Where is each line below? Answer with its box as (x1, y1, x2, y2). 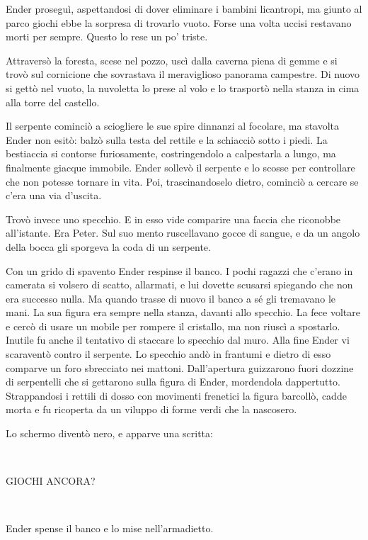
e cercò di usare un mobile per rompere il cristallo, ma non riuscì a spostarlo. (6, 318, 340, 333)
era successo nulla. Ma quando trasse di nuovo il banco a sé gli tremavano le (6, 291, 336, 305)
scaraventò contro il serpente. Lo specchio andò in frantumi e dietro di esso (6, 347, 331, 361)
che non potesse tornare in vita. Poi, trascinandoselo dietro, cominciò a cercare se (6, 174, 359, 189)
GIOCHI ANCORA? (6, 473, 96, 488)
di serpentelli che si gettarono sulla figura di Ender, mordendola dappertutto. (6, 374, 340, 389)
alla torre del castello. (6, 94, 100, 109)
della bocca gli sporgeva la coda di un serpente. (6, 239, 211, 254)
